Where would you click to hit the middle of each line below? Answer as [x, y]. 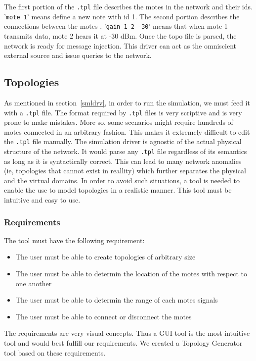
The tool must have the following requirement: [74, 240]
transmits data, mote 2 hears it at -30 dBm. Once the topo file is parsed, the [120, 35]
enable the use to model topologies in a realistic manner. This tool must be [118, 190]
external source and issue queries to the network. [78, 55]
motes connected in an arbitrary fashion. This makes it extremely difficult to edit [127, 131]
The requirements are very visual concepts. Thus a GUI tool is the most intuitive [127, 333]
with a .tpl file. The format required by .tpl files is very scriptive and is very [123, 112]
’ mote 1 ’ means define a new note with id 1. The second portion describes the [122, 16]
